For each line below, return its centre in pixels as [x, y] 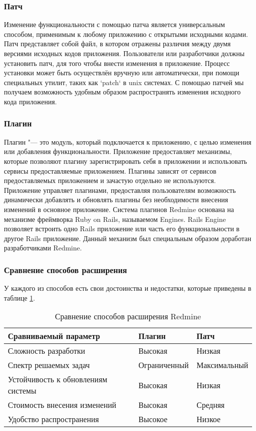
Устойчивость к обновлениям [58, 379]
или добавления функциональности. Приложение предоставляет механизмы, [118, 151]
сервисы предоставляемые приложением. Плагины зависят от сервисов [110, 170]
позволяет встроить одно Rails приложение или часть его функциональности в [122, 229]
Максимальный [222, 365]
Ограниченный [164, 365]
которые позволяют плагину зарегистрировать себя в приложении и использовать [126, 161]
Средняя [211, 405]
